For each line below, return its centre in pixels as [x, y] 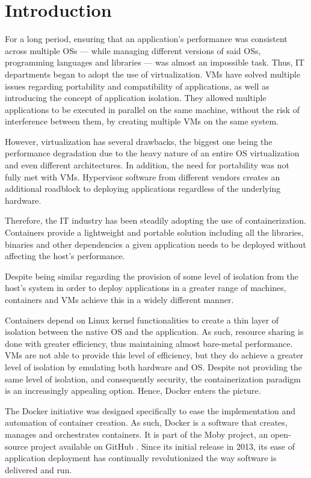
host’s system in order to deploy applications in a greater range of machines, [146, 288]
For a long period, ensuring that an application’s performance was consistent [146, 39]
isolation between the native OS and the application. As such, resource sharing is [154, 332]
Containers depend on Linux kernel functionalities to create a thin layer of [142, 320]
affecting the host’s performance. [65, 256]
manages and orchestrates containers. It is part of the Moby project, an [137, 434]
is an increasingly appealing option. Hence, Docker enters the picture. [133, 391]
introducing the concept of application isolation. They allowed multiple [136, 98]
